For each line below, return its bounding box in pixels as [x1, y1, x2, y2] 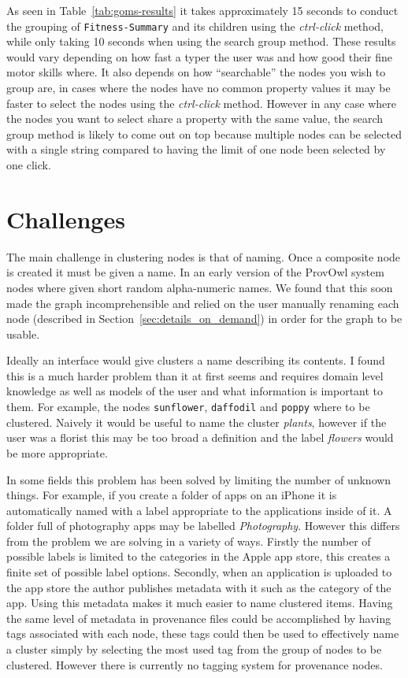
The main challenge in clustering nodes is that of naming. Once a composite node [6, 248, 401, 265]
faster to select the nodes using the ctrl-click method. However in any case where [6, 94, 397, 111]
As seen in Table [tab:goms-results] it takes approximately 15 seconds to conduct [6, 2, 399, 18]
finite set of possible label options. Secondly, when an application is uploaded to [6, 564, 392, 580]
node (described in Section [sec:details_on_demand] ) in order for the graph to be [6, 310, 402, 327]
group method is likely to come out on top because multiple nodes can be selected [6, 125, 402, 142]
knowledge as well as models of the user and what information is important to [6, 383, 384, 399]
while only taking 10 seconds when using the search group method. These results [6, 33, 396, 50]
